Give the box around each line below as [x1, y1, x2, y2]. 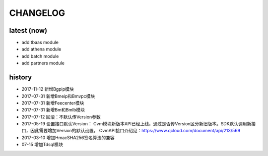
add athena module [21, 46, 62, 52]
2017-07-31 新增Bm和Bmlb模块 [21, 107, 85, 113]
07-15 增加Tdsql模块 [21, 142, 63, 148]
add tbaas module [21, 40, 59, 46]
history [9, 73, 32, 82]
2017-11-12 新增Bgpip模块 [21, 86, 74, 92]
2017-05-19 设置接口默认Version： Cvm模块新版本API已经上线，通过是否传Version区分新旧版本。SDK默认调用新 [21, 121, 252, 127]
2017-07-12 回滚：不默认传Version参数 [21, 114, 101, 120]
